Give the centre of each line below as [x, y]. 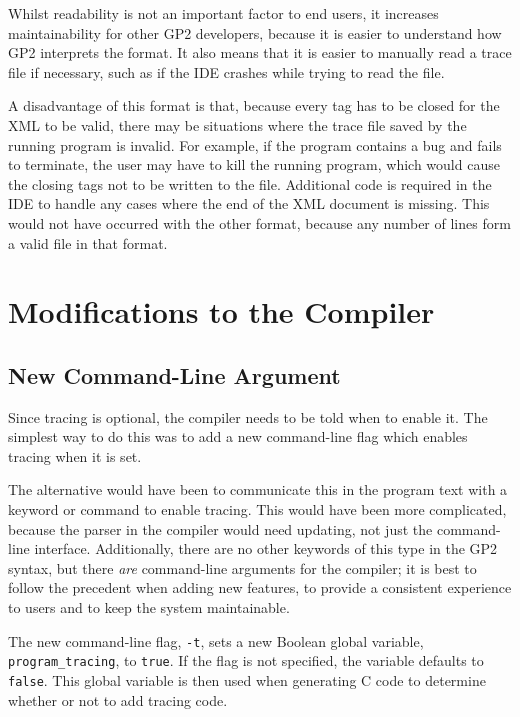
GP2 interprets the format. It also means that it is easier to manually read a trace [260, 52]
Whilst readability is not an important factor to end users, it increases [223, 13]
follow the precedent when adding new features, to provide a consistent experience [260, 587]
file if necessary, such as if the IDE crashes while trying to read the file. [226, 71]
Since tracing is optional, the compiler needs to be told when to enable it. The [248, 416]
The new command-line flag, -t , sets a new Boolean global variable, [216, 640]
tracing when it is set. [75, 455]
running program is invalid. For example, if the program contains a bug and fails [255, 144]
